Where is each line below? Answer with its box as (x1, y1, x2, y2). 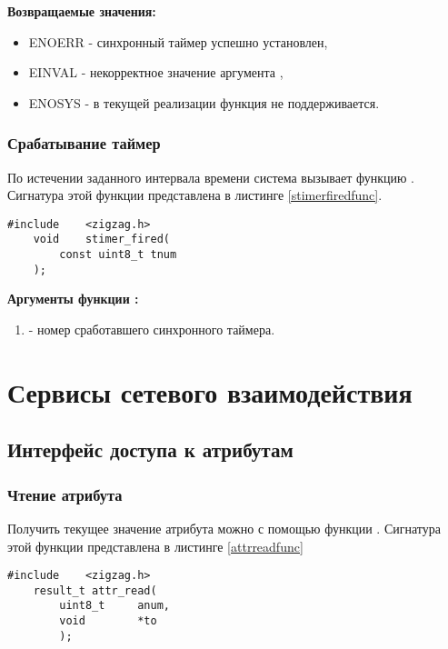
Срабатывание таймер (7, 132, 161, 155)
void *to (59, 614, 157, 628)
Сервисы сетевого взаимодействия (7, 373, 413, 410)
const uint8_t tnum (59, 248, 177, 262)
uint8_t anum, (59, 599, 170, 613)
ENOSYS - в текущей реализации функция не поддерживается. (28, 93, 380, 112)
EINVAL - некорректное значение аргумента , (28, 63, 284, 82)
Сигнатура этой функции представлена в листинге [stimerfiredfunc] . (7, 185, 383, 205)
